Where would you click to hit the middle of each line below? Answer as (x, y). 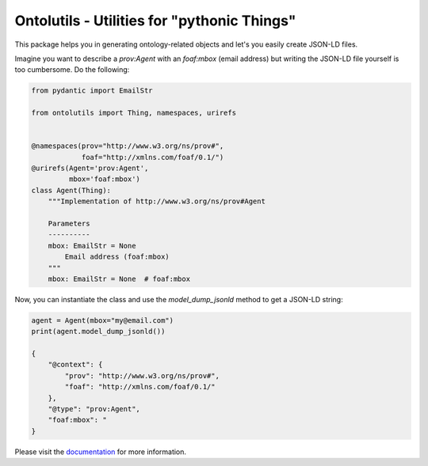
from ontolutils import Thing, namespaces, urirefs (134, 113)
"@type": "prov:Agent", (94, 409)
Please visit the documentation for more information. (100, 452)
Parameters (69, 224)
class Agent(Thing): (71, 190)
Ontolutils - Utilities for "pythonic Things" (155, 21)
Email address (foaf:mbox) (117, 257)
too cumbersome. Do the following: (72, 70)
